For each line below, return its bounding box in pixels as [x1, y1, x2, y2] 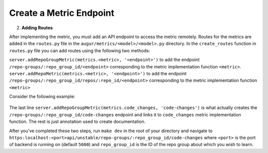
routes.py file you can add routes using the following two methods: [9, 48, 150, 53]
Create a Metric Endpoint [9, 7, 115, 18]
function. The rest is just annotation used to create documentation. [9, 119, 146, 125]
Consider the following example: [9, 94, 75, 100]
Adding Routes [21, 25, 53, 31]
